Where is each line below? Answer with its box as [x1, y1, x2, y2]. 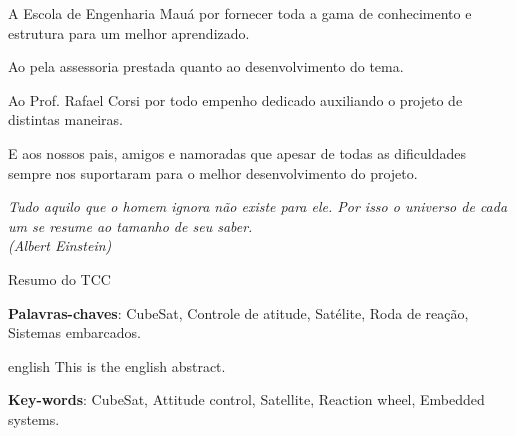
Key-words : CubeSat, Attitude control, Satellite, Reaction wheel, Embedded [8, 389, 485, 410]
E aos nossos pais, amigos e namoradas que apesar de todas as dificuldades [8, 142, 467, 163]
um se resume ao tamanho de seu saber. [8, 215, 253, 236]
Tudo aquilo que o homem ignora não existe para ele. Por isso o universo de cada [8, 196, 508, 217]
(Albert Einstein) [8, 235, 112, 256]
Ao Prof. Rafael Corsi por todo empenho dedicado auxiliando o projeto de [8, 89, 463, 110]
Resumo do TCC [8, 268, 111, 289]
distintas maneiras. [8, 109, 123, 130]
